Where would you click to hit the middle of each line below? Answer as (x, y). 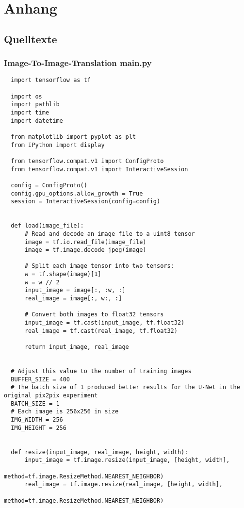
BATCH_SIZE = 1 (35, 403)
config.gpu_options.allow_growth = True (77, 193)
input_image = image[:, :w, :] (75, 290)
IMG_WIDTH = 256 (37, 419)
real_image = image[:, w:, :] (73, 299)
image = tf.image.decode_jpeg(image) (85, 250)
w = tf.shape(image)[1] (63, 274)
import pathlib (35, 105)
